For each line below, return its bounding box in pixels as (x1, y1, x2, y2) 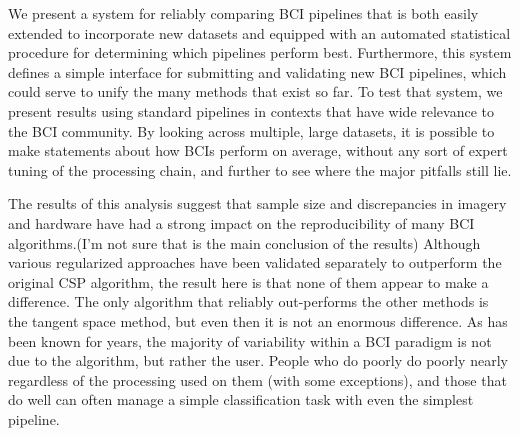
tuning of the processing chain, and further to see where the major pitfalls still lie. (8, 159, 512, 180)
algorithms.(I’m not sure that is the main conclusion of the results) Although (8, 232, 481, 253)
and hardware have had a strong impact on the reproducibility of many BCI (8, 212, 475, 233)
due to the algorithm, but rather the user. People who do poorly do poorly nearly (8, 350, 508, 371)
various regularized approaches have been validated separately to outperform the (8, 252, 502, 273)
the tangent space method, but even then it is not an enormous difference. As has (8, 310, 508, 331)
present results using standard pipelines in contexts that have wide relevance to (8, 100, 495, 121)
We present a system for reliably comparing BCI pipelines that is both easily (8, 3, 479, 23)
